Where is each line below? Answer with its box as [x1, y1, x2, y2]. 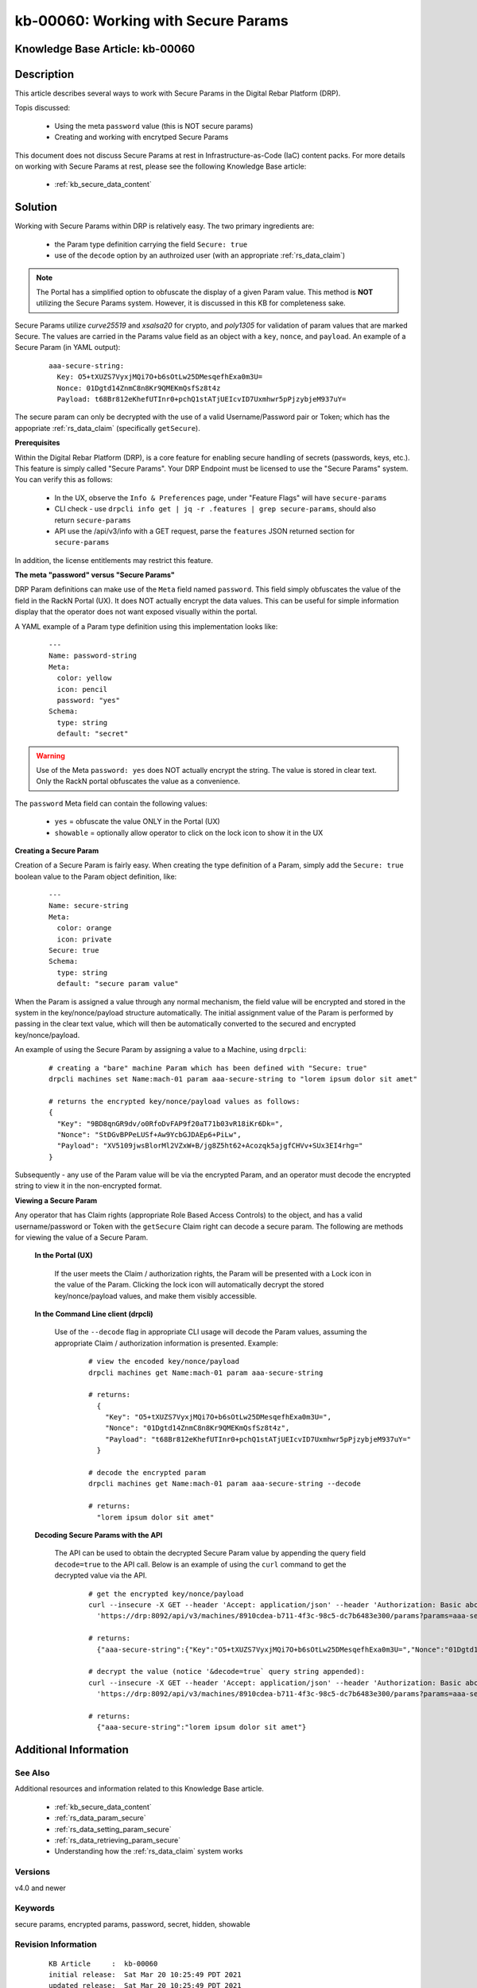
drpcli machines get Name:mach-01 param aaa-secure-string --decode [88, 1479, 361, 1489]
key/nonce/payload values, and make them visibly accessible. [54, 1291, 258, 1300]
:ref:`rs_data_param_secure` [54, 1813, 146, 1823]
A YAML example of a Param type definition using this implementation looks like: [14, 621, 278, 631]
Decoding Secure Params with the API [34, 1531, 163, 1540]
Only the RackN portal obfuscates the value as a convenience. [36, 776, 241, 786]
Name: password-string [48, 651, 138, 660]
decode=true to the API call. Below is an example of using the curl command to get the [54, 1559, 347, 1569]
